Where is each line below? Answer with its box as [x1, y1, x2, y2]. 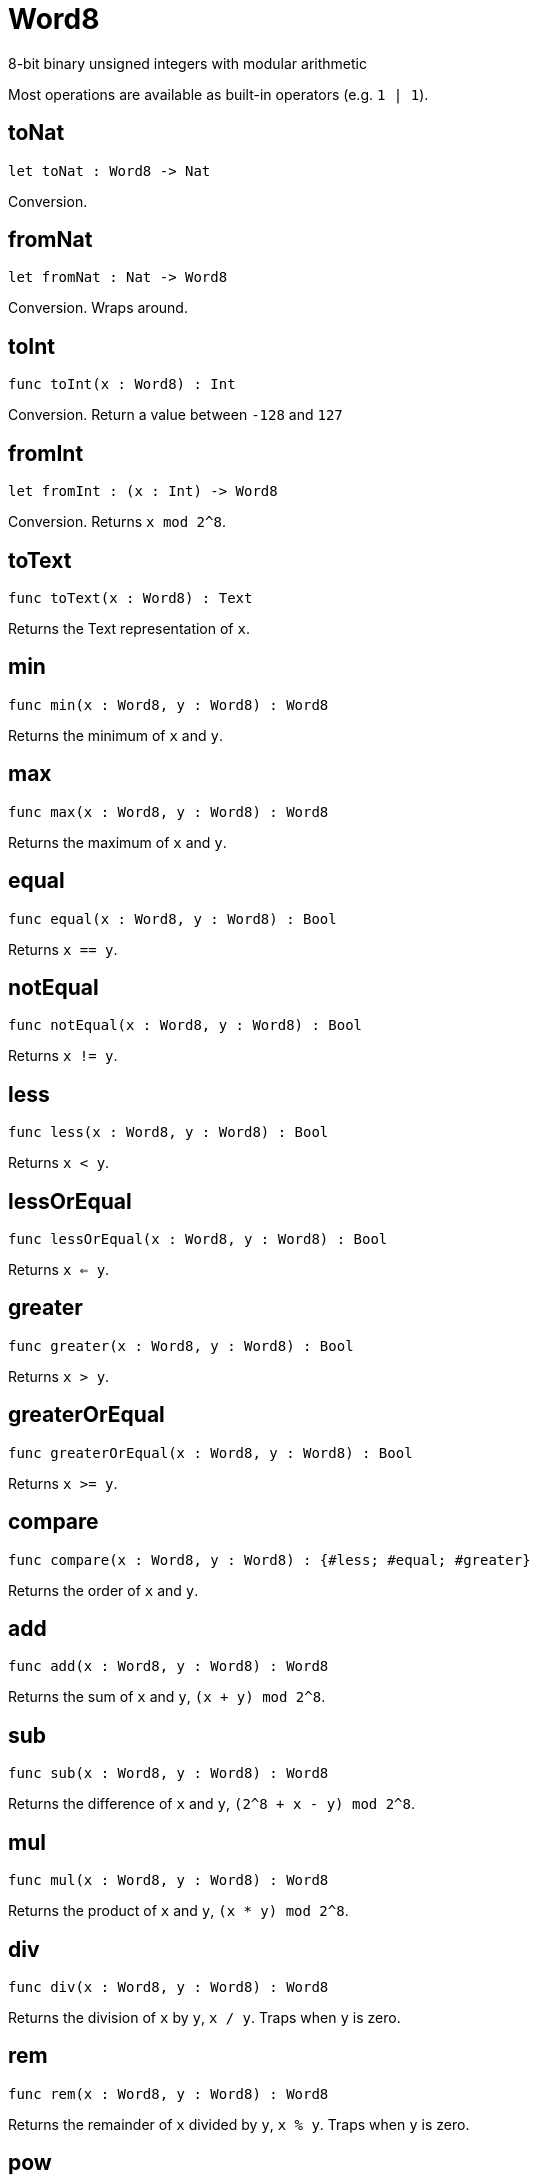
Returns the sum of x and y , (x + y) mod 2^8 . [8, 1688, 326, 1706]
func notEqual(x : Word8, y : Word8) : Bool [8, 1017, 363, 1034]
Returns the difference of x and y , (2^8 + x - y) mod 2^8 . [8, 1795, 416, 1813]
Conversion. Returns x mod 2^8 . [8, 513, 226, 531]
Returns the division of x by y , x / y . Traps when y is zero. [8, 2008, 401, 2026]
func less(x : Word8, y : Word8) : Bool [8, 1124, 329, 1141]
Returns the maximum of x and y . [8, 833, 227, 851]
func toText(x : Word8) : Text [8, 589, 253, 606]
